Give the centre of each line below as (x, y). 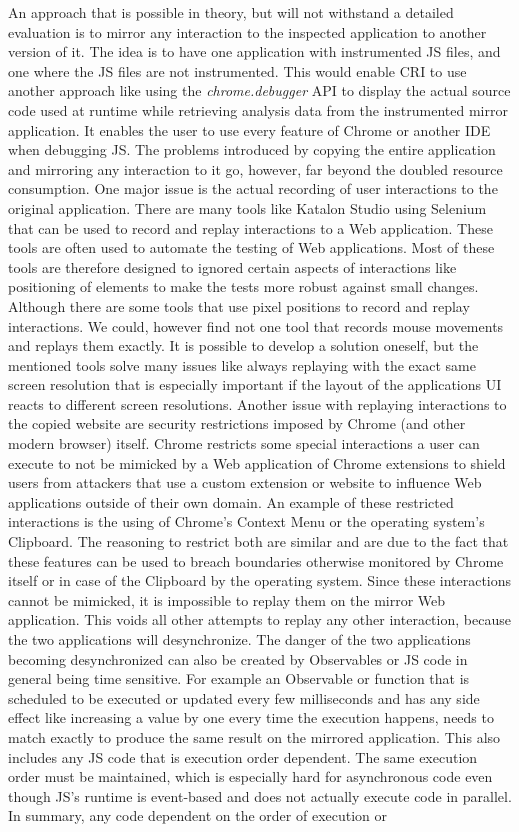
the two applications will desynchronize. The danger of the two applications (239, 639)
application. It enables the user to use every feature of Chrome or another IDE (249, 129)
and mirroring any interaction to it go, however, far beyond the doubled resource (255, 168)
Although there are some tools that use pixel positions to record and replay (239, 305)
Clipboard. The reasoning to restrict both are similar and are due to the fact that (258, 541)
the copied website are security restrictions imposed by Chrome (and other (237, 423)
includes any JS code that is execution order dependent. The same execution (243, 756)
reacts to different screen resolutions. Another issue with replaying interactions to (257, 403)
